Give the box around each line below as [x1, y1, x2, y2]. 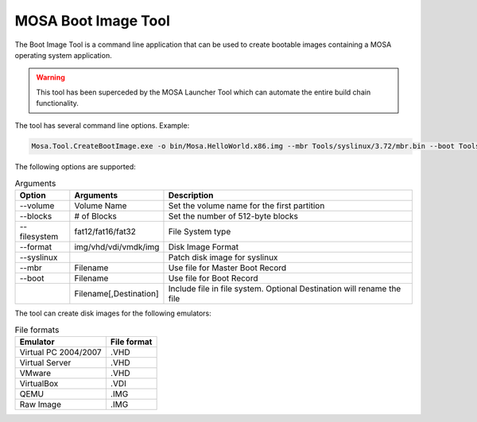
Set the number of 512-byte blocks [168, 211, 298, 222]
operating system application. [14, 50, 112, 60]
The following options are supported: [14, 162, 136, 172]
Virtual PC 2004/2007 [19, 347, 103, 358]
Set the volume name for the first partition [168, 200, 325, 211]
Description [168, 190, 214, 201]
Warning [36, 72, 65, 83]
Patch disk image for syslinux [168, 252, 278, 263]
